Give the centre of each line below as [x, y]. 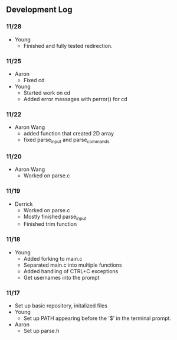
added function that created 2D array [68, 134]
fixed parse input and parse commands [66, 140]
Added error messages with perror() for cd [76, 99]
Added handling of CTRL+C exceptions [71, 271]
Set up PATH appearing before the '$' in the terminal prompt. [97, 318]
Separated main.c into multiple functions [73, 265]
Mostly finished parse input [55, 217]
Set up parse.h [41, 331]
